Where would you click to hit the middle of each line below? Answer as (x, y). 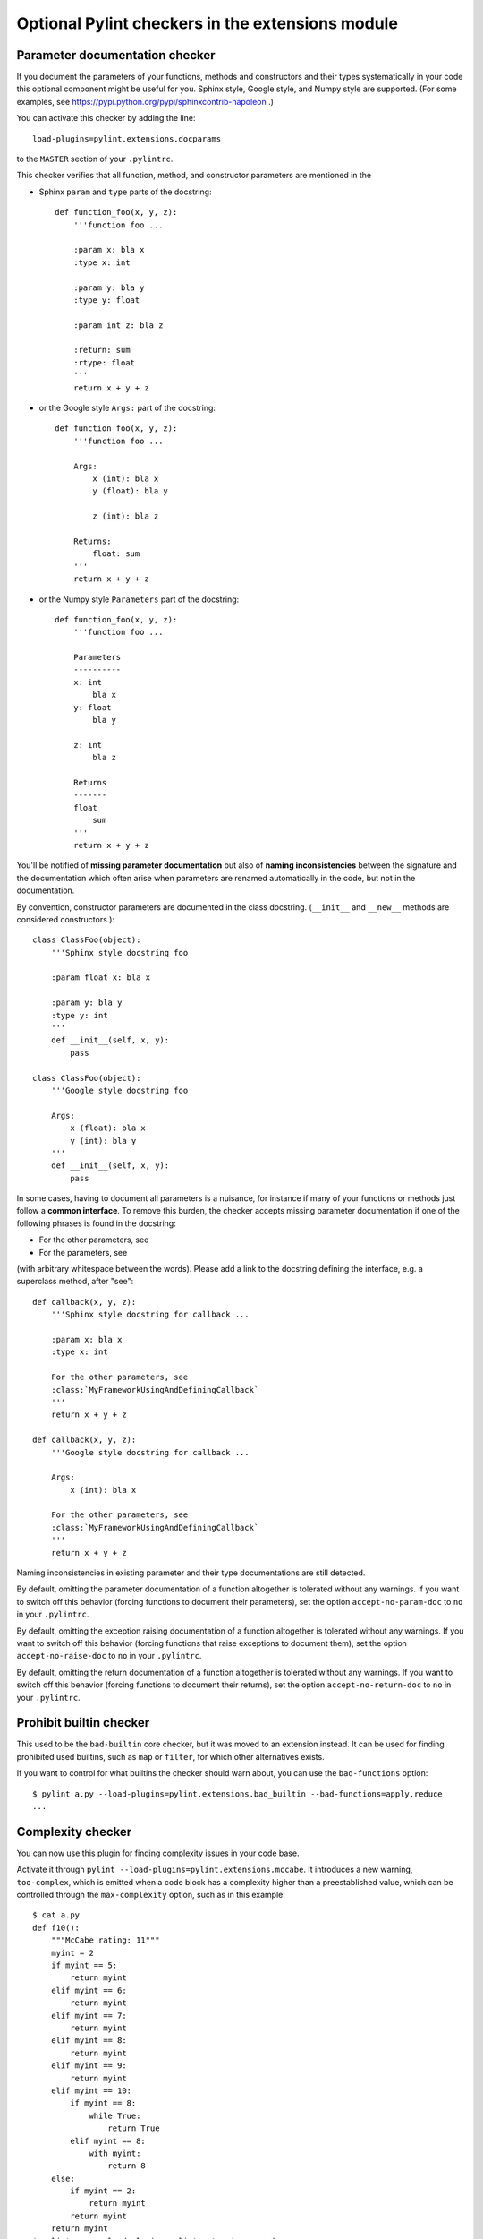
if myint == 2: (103, 2191)
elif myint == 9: (89, 2066)
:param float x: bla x (101, 978)
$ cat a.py (56, 1915)
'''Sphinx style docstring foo (119, 952)
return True (134, 2128)
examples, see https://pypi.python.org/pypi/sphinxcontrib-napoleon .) (145, 101)
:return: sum (102, 350)
